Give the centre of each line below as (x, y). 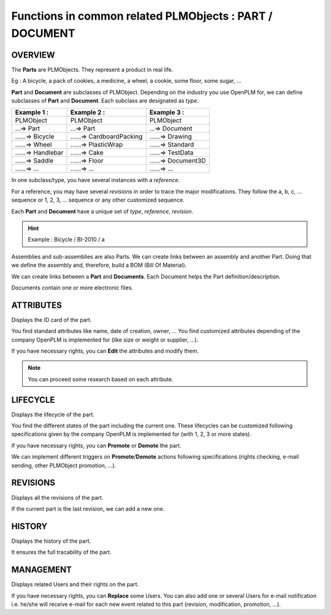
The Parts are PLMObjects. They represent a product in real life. (92, 69)
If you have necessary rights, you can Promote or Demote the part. (97, 445)
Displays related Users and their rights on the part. (75, 584)
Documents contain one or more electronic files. (72, 288)
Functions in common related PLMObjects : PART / (142, 16)
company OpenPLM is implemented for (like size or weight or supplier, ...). (105, 340)
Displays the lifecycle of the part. (53, 414)
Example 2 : (88, 112)
